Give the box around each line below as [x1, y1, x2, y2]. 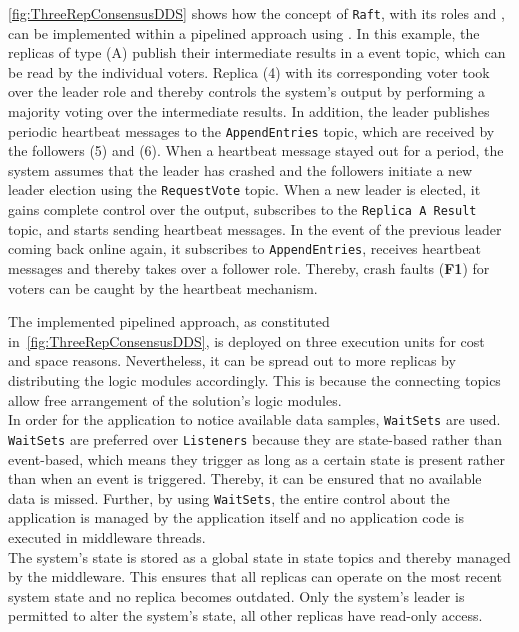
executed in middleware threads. [8, 526, 206, 547]
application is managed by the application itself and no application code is [8, 507, 465, 528]
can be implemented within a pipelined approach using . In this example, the [8, 22, 480, 43]
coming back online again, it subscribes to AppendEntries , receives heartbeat [8, 238, 482, 259]
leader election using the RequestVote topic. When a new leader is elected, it [8, 179, 481, 200]
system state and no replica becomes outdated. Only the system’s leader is [8, 585, 465, 606]
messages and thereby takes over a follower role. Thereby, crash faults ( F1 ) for [8, 258, 490, 279]
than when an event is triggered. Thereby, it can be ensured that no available [8, 468, 482, 489]
